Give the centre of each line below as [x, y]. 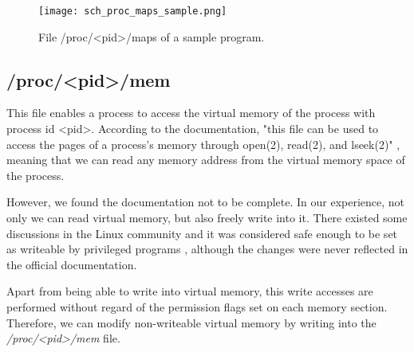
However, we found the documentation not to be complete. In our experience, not [206, 202]
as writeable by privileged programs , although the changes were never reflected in [207, 249]
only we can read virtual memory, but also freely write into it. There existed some [207, 218]
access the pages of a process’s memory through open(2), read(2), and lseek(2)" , [203, 144]
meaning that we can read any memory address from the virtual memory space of [206, 160]
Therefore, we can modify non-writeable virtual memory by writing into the [191, 322]
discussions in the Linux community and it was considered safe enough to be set [202, 233]
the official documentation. [72, 264]
